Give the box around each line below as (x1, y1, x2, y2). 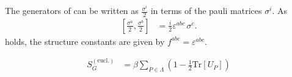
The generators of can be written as (5, 4, 139, 17)
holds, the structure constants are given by (5, 35, 165, 47)
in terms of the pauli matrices (150, 4, 262, 17)
